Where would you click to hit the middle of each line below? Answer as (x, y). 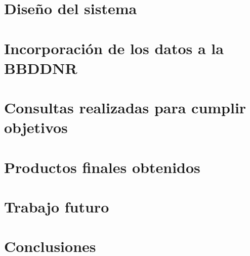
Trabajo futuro (57, 207)
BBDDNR (41, 68)
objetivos (36, 127)
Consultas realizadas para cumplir (125, 108)
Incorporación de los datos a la (114, 48)
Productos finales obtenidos (102, 167)
